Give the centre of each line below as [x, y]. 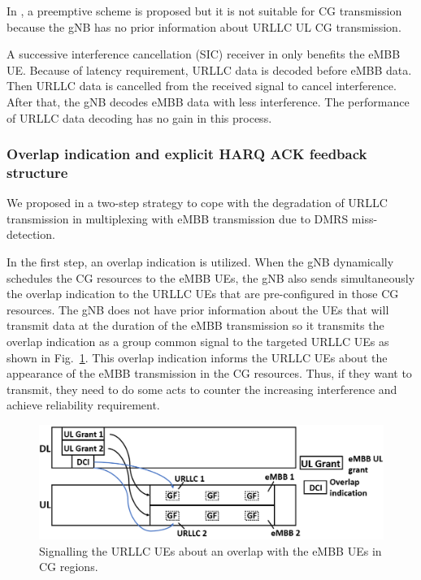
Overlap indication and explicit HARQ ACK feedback [187, 154]
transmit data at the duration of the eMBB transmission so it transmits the [195, 325]
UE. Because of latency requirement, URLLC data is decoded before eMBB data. [209, 69]
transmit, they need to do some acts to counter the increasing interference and [202, 389]
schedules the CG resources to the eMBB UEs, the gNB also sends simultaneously [211, 277]
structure [37, 172]
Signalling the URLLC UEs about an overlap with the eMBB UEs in [210, 550]
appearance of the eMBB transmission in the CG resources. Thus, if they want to [209, 373]
